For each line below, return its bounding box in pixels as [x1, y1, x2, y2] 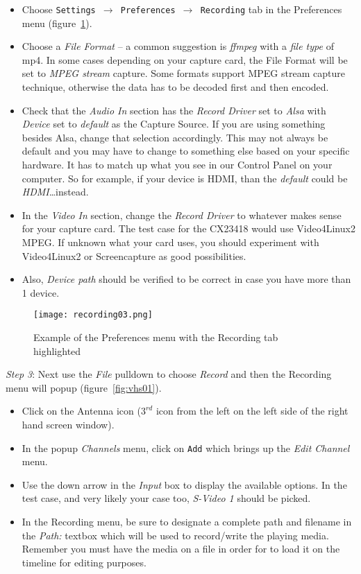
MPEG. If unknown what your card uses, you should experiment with [22, 234, 319, 249]
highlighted [33, 343, 81, 358]
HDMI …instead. [22, 184, 89, 199]
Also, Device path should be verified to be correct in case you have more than [22, 272, 351, 286]
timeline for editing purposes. [22, 555, 146, 569]
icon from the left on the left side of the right [156, 403, 349, 418]
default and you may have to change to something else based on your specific [22, 143, 350, 158]
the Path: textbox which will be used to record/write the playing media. [22, 528, 329, 542]
